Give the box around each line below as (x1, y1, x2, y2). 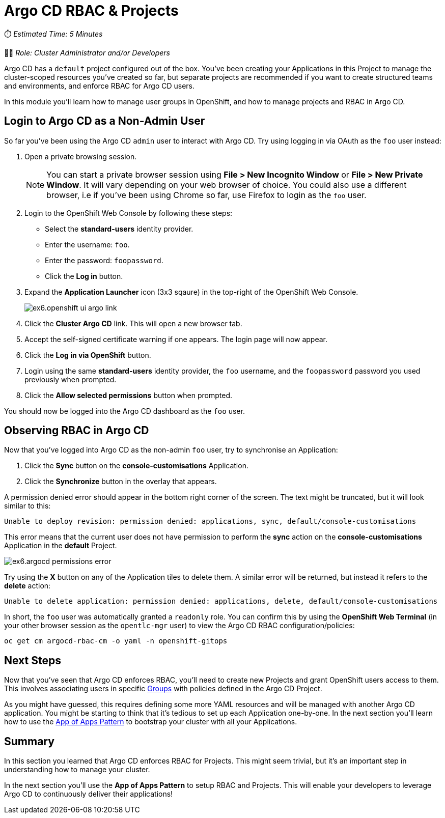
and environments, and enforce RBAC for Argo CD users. (4, 81, 195, 90)
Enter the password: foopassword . (45, 256, 163, 265)
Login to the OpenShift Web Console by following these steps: (24, 208, 233, 217)
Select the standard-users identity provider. (45, 224, 193, 233)
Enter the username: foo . (45, 240, 130, 249)
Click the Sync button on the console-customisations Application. (24, 461, 248, 470)
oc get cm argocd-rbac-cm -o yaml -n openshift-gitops (4, 637, 228, 645)
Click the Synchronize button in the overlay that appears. (24, 477, 217, 486)
